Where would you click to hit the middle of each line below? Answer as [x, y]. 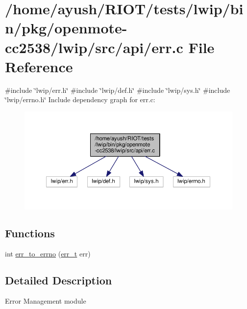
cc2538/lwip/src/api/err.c [94, 47]
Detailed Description [59, 280]
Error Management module [46, 301]
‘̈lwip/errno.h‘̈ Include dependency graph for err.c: [80, 99]
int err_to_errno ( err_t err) [48, 254]
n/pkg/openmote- [66, 28]
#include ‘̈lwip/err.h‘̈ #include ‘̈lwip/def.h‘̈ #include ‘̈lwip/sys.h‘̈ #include [118, 90]
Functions [30, 233]
